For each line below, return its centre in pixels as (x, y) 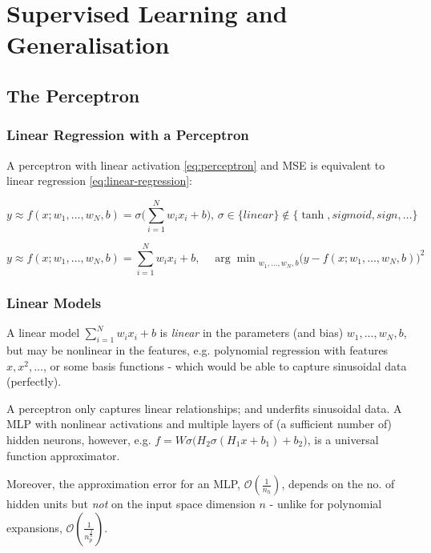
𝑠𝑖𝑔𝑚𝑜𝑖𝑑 (352, 215)
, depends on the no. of (338, 484)
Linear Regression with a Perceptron (128, 135)
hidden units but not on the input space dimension (131, 504)
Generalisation (88, 44)
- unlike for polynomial (326, 504)
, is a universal (343, 439)
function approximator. (63, 455)
